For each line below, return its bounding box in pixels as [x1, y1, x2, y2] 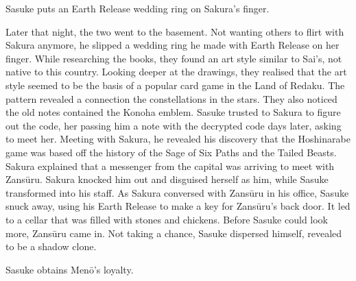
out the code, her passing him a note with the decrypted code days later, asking [5, 118, 342, 132]
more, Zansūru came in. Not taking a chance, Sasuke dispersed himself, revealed [5, 225, 342, 240]
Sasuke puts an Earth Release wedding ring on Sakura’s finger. [5, 1, 270, 15]
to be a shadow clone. [5, 239, 97, 254]
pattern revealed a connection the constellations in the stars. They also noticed [5, 91, 337, 106]
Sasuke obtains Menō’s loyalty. [5, 262, 134, 276]
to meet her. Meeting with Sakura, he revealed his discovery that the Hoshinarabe [5, 132, 351, 146]
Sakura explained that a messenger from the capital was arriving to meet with [5, 158, 335, 173]
